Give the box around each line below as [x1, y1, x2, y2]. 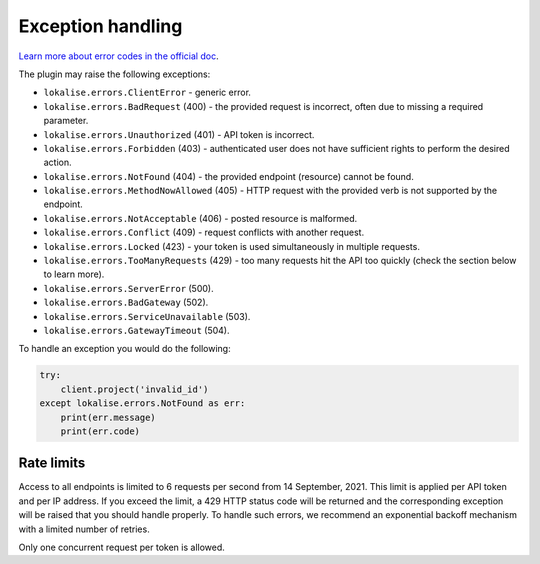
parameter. [43, 115, 89, 127]
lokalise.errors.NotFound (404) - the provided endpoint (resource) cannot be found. [43, 170, 414, 182]
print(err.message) [60, 411, 157, 423]
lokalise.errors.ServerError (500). [43, 282, 214, 294]
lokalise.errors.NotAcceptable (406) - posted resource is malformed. [43, 212, 358, 224]
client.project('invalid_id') [60, 383, 209, 395]
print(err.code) [60, 425, 140, 437]
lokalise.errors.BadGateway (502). [43, 296, 209, 309]
